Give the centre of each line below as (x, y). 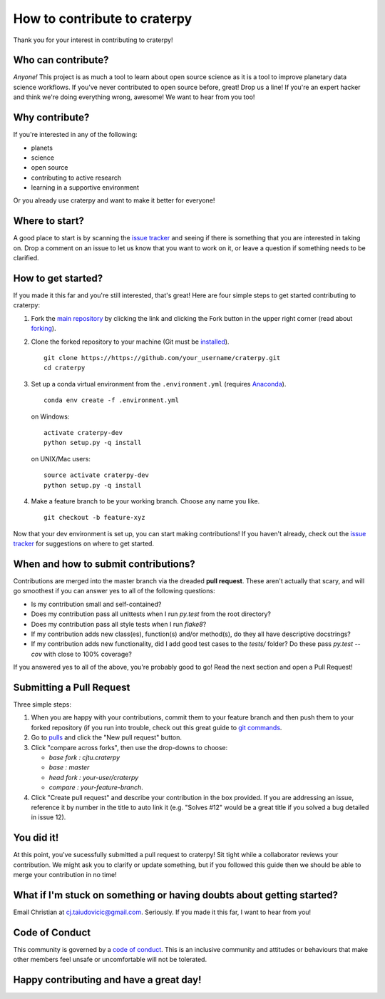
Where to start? (49, 221)
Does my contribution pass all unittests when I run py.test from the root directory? (151, 614)
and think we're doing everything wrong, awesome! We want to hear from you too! (134, 97)
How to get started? (58, 278)
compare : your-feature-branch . (96, 787)
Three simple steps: (42, 705)
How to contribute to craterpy (103, 19)
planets (42, 148)
